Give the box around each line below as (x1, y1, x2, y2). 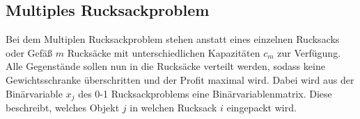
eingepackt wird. (226, 100, 297, 115)
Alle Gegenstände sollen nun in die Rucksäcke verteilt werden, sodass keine (6, 59, 325, 73)
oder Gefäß (6, 45, 53, 59)
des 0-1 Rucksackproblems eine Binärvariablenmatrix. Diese (78, 86, 332, 100)
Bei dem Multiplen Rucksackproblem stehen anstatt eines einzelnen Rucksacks (6, 32, 340, 46)
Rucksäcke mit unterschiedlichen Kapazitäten (67, 45, 260, 59)
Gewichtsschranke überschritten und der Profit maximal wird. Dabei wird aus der (6, 72, 354, 86)
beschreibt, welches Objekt (6, 100, 120, 115)
